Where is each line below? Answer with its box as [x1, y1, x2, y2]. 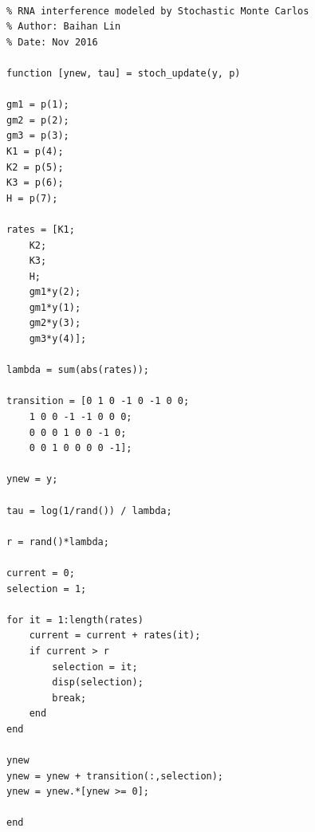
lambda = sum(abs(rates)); [6, 364, 149, 376]
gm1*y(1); [29, 301, 81, 313]
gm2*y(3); [29, 317, 81, 329]
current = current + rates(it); [29, 630, 201, 642]
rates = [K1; [6, 223, 75, 235]
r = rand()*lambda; [6, 536, 109, 547]
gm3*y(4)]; [29, 333, 87, 345]
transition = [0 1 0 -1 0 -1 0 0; [6, 395, 190, 407]
